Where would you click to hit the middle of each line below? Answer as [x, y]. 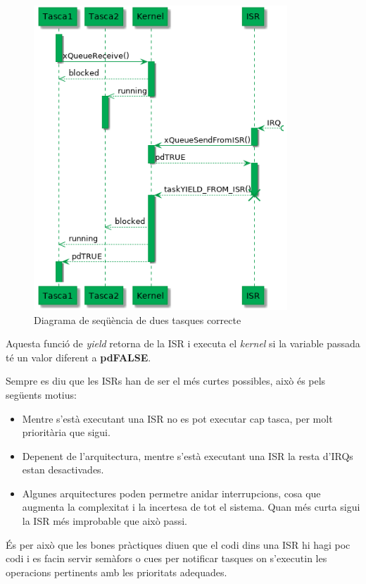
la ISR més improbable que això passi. [105, 521]
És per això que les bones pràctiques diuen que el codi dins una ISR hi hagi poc [178, 544]
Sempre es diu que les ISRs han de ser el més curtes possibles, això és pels [166, 381]
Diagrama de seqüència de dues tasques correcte [138, 319]
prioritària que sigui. [66, 432]
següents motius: [41, 394]
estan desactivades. [63, 470]
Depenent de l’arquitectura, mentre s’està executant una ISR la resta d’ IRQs [188, 455]
